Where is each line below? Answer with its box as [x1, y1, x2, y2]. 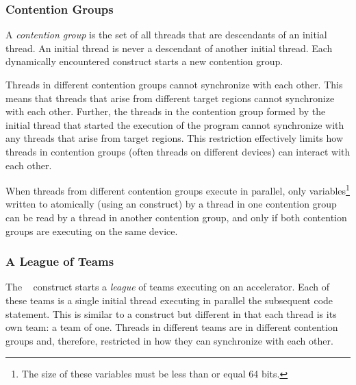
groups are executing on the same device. [5, 223, 178, 238]
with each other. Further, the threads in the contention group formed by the [5, 104, 326, 119]
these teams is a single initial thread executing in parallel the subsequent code [5, 293, 333, 307]
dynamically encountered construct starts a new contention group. [5, 54, 283, 69]
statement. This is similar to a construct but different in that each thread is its [5, 306, 337, 321]
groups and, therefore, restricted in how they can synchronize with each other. [5, 333, 333, 347]
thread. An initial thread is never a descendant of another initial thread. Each [5, 40, 333, 55]
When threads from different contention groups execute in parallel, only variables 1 [5, 182, 350, 197]
